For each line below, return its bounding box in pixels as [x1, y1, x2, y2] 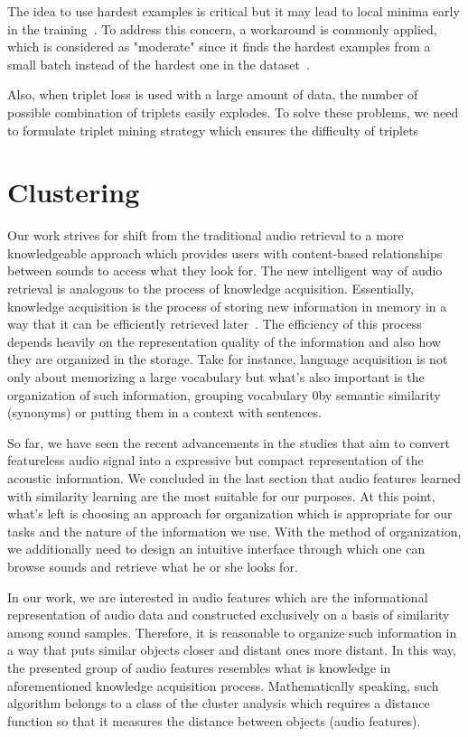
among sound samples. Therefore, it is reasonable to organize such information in [7, 622, 457, 641]
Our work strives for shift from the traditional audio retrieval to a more [7, 226, 404, 245]
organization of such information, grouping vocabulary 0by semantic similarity [7, 385, 441, 404]
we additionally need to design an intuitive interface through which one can [7, 539, 426, 558]
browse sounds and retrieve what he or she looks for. [7, 556, 298, 575]
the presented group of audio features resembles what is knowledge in [7, 658, 391, 676]
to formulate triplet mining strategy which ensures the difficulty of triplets [7, 120, 419, 139]
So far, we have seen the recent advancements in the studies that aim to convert [7, 433, 450, 452]
